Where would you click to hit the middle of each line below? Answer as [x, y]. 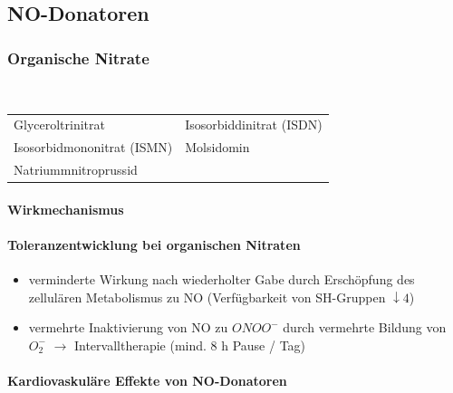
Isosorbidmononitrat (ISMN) [93, 147]
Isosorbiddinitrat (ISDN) [254, 125]
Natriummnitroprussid [76, 170]
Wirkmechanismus [66, 209]
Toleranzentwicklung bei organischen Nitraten [154, 244]
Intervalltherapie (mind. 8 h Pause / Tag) [190, 345]
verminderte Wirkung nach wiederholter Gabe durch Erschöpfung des [222, 279]
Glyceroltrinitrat [59, 125]
